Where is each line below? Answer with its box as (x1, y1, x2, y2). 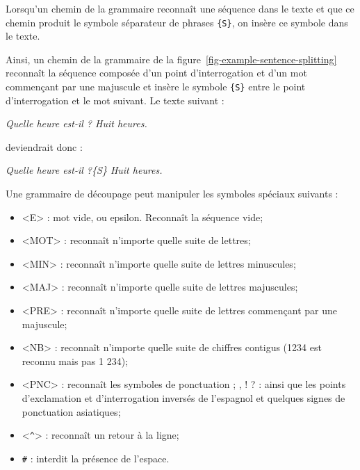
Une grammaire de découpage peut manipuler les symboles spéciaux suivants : (6, 186, 338, 201)
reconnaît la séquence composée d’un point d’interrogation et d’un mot (6, 65, 307, 80)
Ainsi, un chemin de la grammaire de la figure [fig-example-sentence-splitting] (6, 51, 337, 66)
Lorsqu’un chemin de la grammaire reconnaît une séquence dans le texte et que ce (6, 1, 354, 15)
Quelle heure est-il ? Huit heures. (6, 116, 147, 131)
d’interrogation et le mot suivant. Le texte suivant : (6, 92, 224, 107)
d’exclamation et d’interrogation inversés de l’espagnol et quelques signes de (22, 391, 345, 405)
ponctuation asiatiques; (22, 404, 121, 419)
